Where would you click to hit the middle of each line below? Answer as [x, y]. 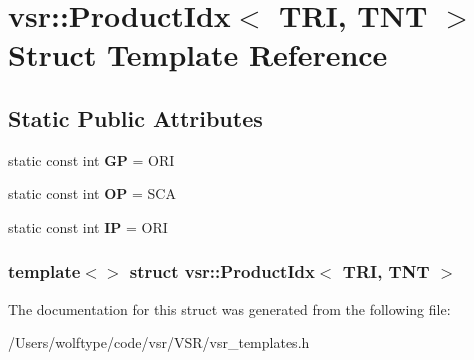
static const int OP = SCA [92, 193]
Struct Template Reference [198, 54]
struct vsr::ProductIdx [222, 271]
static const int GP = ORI [91, 159]
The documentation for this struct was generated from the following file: [229, 308]
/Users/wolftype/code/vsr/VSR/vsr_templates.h [159, 342]
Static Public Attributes [135, 117]
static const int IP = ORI [88, 226]
